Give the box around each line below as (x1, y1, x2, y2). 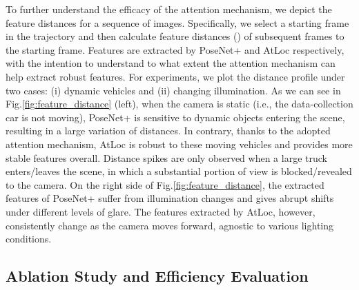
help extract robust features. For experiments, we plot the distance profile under (6, 69, 345, 83)
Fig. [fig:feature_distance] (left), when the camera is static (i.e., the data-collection (6, 96, 353, 111)
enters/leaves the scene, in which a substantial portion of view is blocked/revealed (6, 164, 352, 178)
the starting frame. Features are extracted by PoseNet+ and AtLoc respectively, (6, 42, 345, 56)
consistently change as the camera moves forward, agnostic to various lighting (6, 218, 334, 232)
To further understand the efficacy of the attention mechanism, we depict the (6, 2, 332, 16)
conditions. (6, 231, 52, 246)
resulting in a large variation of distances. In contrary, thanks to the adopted (6, 123, 331, 138)
